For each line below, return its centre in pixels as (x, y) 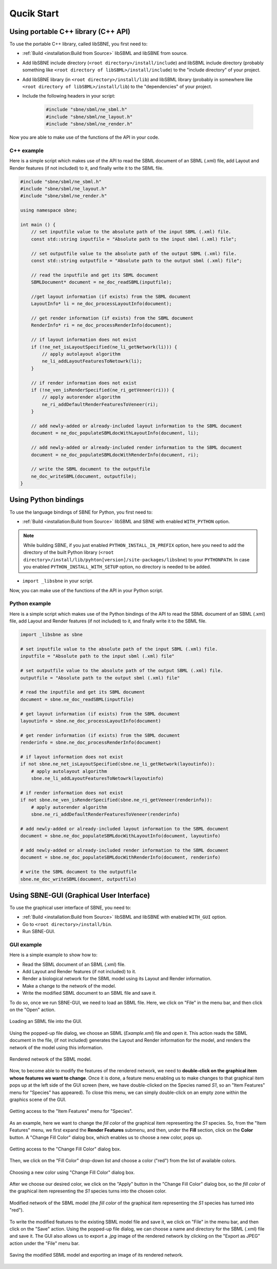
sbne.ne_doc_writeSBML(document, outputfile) (78, 879)
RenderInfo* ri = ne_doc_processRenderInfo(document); (101, 325)
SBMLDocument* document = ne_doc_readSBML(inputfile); (101, 282)
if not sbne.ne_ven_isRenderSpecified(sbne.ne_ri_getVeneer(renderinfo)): (116, 800)
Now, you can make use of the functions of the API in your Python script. (86, 590)
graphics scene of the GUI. (38, 1100)
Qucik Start (34, 13)
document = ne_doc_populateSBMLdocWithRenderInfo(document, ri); (115, 455)
